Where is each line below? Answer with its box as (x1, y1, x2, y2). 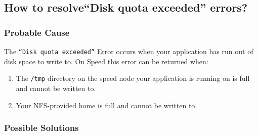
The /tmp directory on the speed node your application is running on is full (16, 73, 250, 83)
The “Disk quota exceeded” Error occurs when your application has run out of (4, 46, 253, 56)
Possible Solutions (4, 121, 79, 134)
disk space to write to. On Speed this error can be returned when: (4, 56, 208, 66)
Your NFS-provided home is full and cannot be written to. (16, 100, 197, 110)
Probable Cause (4, 26, 70, 38)
